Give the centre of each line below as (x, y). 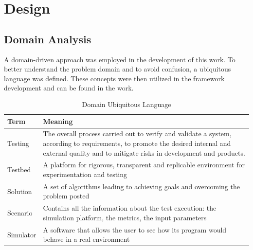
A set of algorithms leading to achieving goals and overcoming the (141, 186)
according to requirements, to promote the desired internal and (137, 143)
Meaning (58, 121)
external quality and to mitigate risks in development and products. (144, 152)
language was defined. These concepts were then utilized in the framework (114, 78)
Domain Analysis (48, 39)
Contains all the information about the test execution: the (130, 208)
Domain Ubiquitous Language (126, 104)
